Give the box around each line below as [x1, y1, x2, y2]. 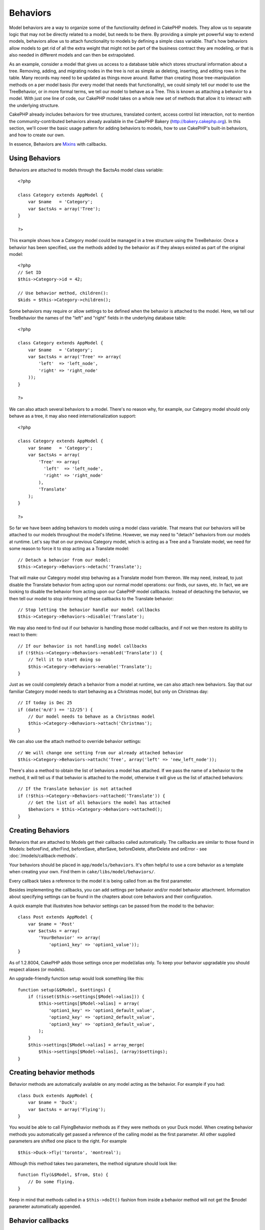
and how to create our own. [9, 132, 65, 138]
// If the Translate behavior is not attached [18, 786, 132, 792]
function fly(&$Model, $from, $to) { [18, 1172, 109, 1178]
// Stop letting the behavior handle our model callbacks [18, 607, 160, 613]
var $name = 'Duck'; [27, 1100, 78, 1106]
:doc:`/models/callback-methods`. [9, 853, 78, 859]
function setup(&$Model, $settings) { [18, 987, 111, 992]
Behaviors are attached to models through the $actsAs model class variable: [9, 167, 164, 173]
